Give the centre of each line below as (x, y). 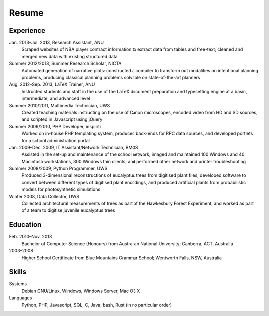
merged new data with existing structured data (69, 56)
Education (25, 225)
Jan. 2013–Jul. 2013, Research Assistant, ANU (57, 43)
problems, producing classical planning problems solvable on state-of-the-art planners (111, 78)
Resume (27, 13)
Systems (18, 284)
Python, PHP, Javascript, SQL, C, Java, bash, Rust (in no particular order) (97, 305)
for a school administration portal (56, 140)
